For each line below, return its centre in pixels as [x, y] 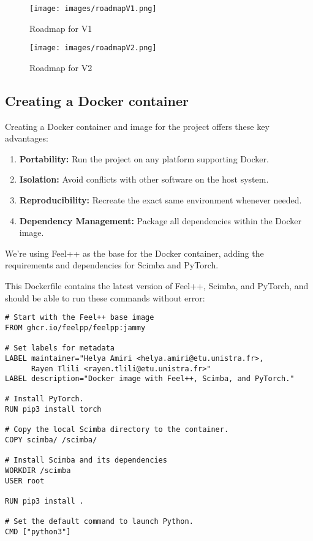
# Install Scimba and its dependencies [86, 460]
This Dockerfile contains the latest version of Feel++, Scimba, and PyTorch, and [157, 286]
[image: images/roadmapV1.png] [93, 9]
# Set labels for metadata [60, 348]
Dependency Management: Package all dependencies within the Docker [160, 220]
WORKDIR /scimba [38, 471]
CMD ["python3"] [38, 532]
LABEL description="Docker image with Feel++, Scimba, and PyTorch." [150, 379]
